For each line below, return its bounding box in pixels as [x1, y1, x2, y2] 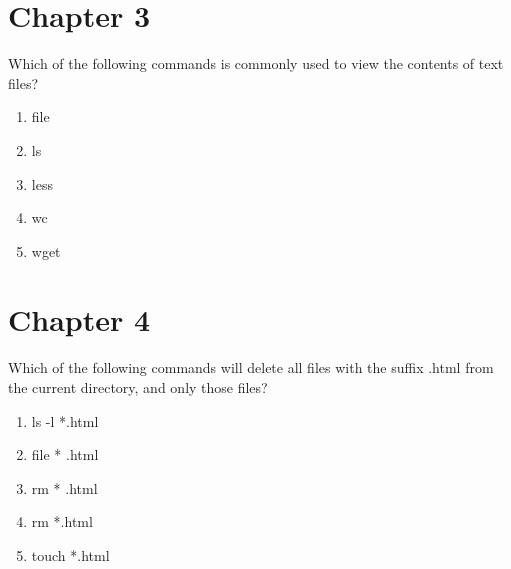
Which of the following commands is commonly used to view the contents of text [8, 53, 504, 74]
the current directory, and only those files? [8, 377, 268, 397]
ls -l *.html [31, 410, 99, 431]
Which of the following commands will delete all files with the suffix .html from [8, 357, 494, 378]
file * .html [31, 444, 99, 465]
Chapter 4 [8, 299, 151, 340]
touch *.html [31, 544, 110, 565]
